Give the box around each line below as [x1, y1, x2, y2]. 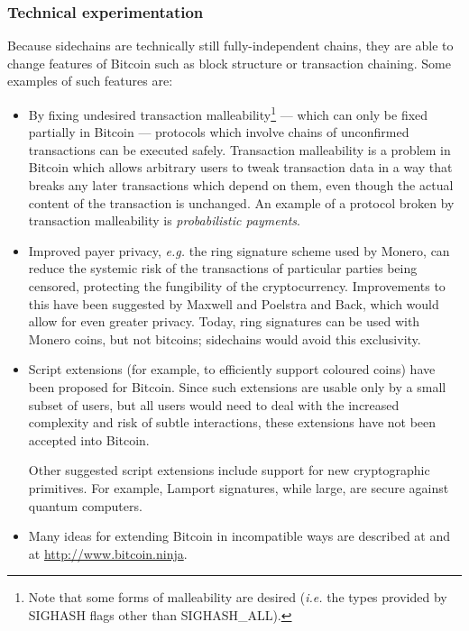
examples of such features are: [7, 71, 173, 90]
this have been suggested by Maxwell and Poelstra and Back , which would [28, 294, 439, 313]
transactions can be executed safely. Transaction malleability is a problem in [28, 140, 451, 159]
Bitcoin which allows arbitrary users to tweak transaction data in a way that [28, 158, 453, 177]
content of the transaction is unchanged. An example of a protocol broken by [28, 193, 455, 212]
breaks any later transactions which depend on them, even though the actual [28, 176, 454, 195]
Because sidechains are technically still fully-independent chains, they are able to [7, 36, 454, 55]
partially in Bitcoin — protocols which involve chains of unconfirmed [28, 123, 409, 142]
